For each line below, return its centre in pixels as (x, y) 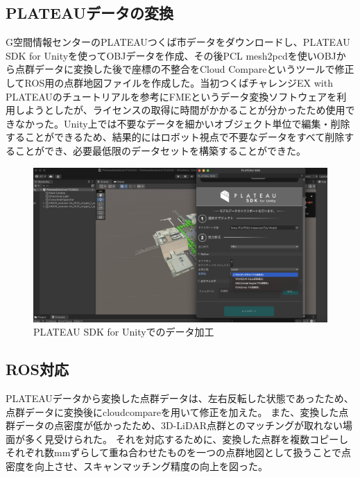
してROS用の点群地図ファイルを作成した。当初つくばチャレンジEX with (169, 82)
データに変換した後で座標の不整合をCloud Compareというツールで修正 (194, 69)
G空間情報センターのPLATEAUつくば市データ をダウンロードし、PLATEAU (178, 42)
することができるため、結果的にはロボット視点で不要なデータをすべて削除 (175, 137)
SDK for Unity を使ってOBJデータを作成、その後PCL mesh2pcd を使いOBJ (171, 55)
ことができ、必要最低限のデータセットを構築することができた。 (161, 150)
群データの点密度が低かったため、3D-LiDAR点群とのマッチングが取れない (174, 425)
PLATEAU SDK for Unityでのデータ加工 (124, 332)
